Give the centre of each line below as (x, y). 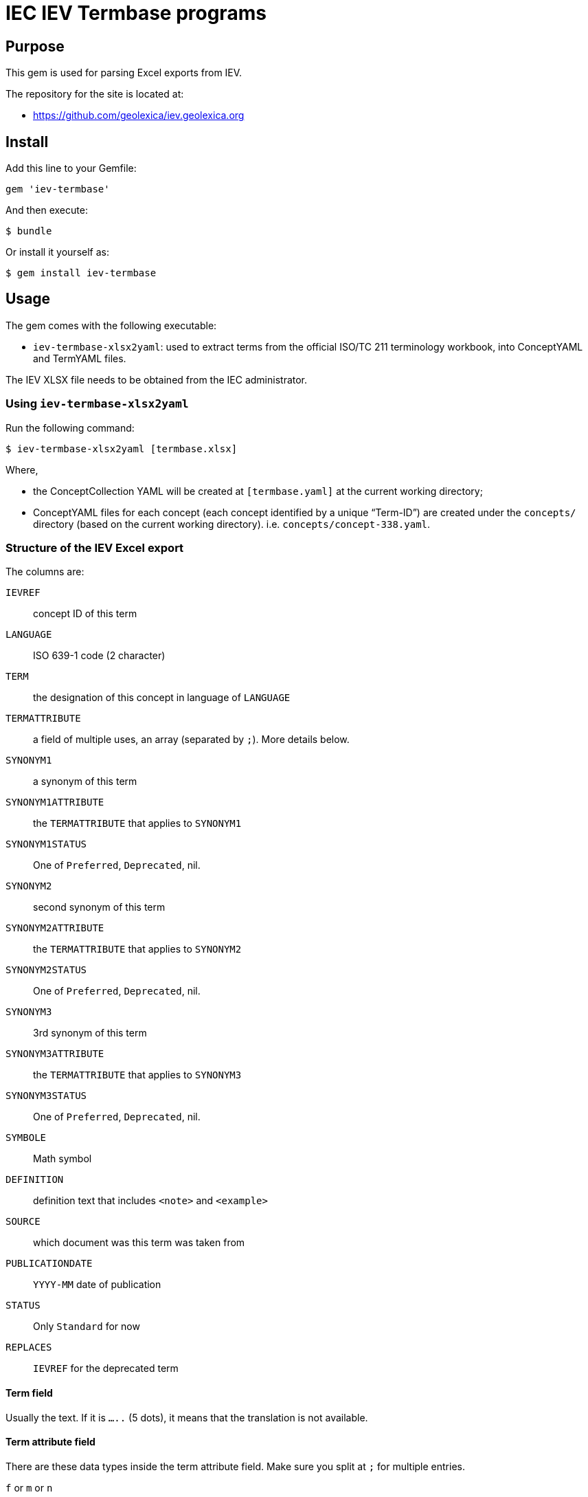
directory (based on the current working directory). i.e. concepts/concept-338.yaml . (232, 524)
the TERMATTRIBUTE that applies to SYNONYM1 (137, 823)
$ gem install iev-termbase (81, 273)
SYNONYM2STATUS (46, 970)
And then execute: (47, 210)
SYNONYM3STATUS (46, 1096)
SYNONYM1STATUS (46, 844)
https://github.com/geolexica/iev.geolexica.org (139, 115)
